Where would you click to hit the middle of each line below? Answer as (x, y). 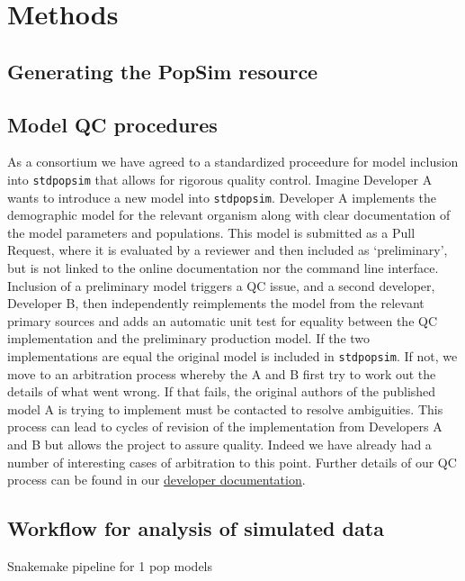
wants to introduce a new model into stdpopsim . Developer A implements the (222, 197)
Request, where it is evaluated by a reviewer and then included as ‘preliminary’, (228, 250)
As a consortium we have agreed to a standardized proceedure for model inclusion (233, 162)
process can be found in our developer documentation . (156, 480)
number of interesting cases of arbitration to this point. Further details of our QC (232, 462)
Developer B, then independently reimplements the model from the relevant (216, 303)
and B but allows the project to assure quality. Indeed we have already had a (219, 445)
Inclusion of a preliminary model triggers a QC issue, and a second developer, (221, 285)
